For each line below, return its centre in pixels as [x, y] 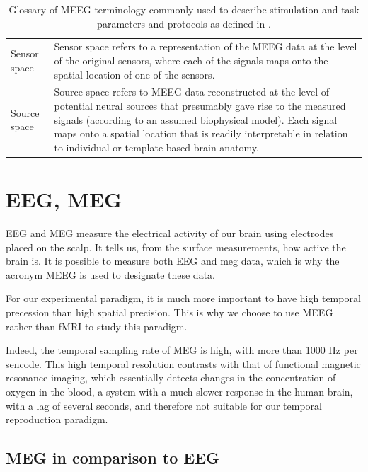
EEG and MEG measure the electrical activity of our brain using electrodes [170, 233]
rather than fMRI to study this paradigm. [97, 326]
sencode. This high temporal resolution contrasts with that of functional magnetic [183, 363]
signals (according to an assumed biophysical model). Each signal [196, 119]
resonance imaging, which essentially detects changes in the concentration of [171, 378]
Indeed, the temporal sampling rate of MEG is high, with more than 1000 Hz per [182, 350]
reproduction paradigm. [57, 419]
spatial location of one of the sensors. [134, 74]
